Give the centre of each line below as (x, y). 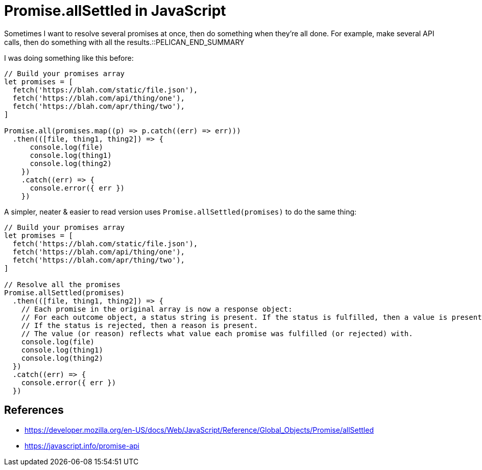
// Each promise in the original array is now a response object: (157, 309)
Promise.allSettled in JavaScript (115, 11)
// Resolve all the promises (62, 284)
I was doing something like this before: (69, 58)
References (34, 410)
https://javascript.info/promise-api (82, 445)
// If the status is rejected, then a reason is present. (140, 325)
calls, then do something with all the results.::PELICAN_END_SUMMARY (124, 42)
